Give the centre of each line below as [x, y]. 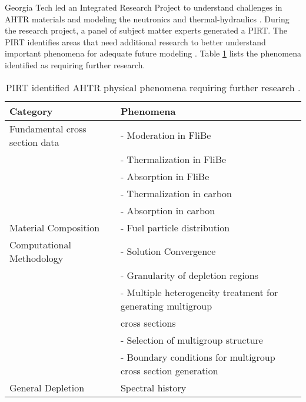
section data [34, 142]
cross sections [148, 323]
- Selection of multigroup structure [192, 340]
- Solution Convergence [168, 251]
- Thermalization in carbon [176, 193]
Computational [40, 244]
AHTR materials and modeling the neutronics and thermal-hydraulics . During [147, 19]
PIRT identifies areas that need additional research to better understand [135, 41]
